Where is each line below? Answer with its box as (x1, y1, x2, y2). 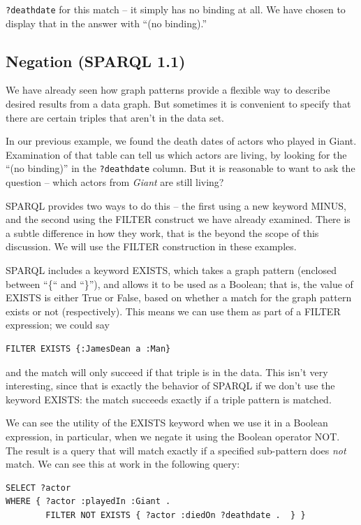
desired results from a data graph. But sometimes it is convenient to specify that (6, 96, 351, 111)
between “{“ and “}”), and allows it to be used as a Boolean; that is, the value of (6, 276, 353, 291)
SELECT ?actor (6, 482, 71, 493)
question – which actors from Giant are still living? (6, 175, 224, 189)
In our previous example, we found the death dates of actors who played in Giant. (6, 134, 357, 148)
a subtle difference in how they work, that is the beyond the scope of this (6, 225, 319, 240)
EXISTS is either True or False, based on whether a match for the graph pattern (6, 290, 352, 305)
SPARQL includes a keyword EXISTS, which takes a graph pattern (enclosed (6, 263, 337, 278)
